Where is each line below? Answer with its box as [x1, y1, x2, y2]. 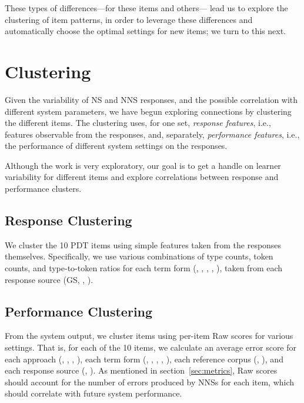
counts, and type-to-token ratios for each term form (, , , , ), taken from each [5, 262, 283, 274]
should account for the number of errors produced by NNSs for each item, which [5, 375, 295, 388]
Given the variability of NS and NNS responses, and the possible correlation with [5, 93, 298, 105]
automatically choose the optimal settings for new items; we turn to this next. [5, 25, 286, 37]
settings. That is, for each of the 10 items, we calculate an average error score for [5, 341, 297, 354]
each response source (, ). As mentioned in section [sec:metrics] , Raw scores [5, 364, 278, 377]
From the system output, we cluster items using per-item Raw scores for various [5, 329, 293, 342]
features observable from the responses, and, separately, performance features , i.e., [5, 128, 300, 140]
